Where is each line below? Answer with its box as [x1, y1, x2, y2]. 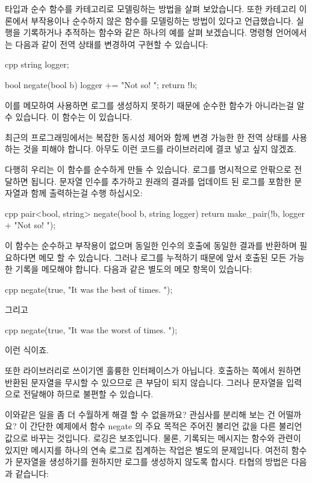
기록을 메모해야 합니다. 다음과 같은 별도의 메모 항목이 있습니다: [15, 263, 252, 275]
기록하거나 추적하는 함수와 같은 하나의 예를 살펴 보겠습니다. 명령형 [23, 26, 273, 39]
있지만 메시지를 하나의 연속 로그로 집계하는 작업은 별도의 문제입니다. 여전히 [5, 443, 289, 456]
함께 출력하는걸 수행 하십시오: [31, 187, 143, 199]
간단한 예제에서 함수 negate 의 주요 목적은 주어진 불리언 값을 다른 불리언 [30, 420, 302, 432]
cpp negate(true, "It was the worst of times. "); [5, 323, 178, 336]
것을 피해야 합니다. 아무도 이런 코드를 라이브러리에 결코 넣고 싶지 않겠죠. [23, 142, 297, 155]
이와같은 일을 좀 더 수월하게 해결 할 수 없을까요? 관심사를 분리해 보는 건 [5, 408, 275, 420]
